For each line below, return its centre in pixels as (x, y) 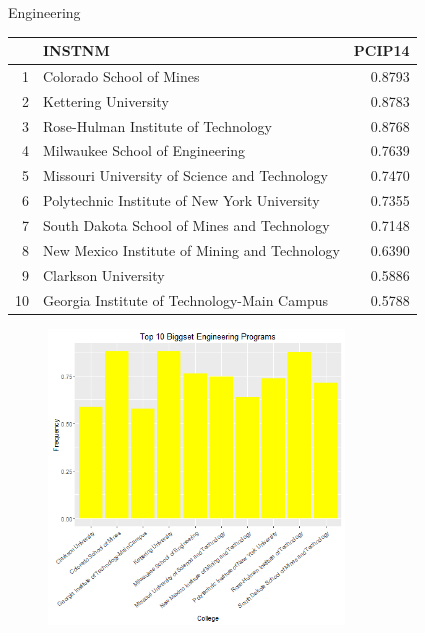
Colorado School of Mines (121, 75)
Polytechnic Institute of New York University (181, 200)
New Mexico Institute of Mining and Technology (191, 249)
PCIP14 (381, 50)
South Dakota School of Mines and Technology (186, 225)
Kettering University (106, 100)
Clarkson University (104, 274)
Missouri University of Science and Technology (185, 175)
